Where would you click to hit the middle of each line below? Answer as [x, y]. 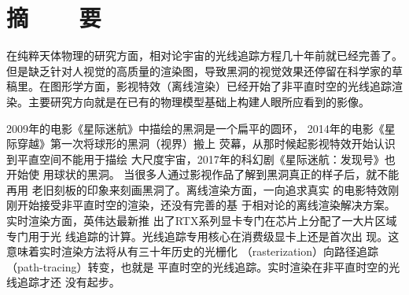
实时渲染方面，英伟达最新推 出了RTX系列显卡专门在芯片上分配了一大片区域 [202, 221]
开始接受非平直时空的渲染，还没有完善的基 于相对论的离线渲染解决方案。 [206, 205]
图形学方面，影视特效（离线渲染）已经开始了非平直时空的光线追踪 [221, 86]
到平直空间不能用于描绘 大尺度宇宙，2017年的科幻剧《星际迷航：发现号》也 [201, 159]
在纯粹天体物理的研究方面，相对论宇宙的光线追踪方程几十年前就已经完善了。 [204, 55]
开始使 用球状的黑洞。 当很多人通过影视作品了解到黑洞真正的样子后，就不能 [203, 174]
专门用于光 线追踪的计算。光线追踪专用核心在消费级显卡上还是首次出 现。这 [203, 236]
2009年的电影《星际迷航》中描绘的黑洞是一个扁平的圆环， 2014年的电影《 [195, 128]
